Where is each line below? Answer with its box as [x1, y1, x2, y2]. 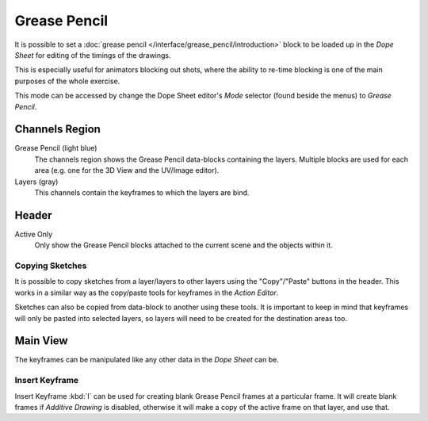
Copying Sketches [14, 260, 87, 271]
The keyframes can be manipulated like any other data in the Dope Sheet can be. [14, 355, 279, 365]
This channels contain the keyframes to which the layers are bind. [34, 187, 250, 197]
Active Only [14, 229, 53, 239]
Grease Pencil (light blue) [14, 144, 97, 153]
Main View [14, 334, 68, 348]
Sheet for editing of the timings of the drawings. [14, 50, 171, 59]
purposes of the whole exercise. [14, 76, 120, 86]
